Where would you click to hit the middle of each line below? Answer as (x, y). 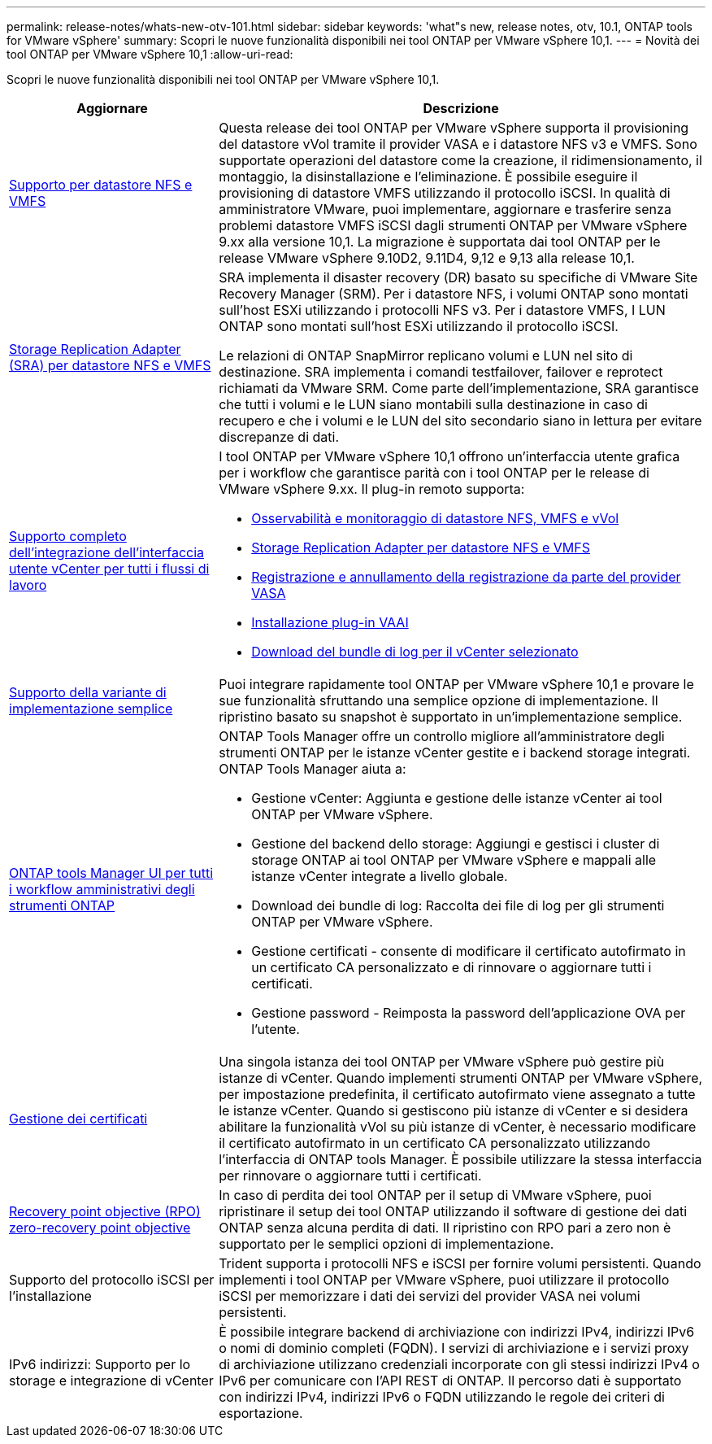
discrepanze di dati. (279, 437)
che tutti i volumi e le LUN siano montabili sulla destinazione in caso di (433, 404)
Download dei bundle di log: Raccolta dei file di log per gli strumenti (458, 905)
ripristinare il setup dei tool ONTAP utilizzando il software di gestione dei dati (453, 1211)
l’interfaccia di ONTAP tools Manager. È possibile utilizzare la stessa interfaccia (460, 1159)
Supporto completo (68, 536)
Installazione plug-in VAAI (330, 622)
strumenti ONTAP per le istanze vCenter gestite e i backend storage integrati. (455, 753)
